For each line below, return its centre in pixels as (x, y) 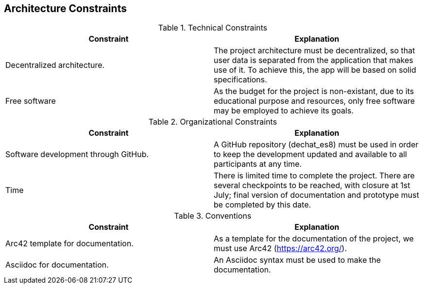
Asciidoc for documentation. (57, 265)
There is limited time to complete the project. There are (314, 176)
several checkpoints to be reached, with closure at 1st (312, 185)
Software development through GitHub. (77, 154)
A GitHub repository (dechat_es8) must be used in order (316, 145)
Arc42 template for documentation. (69, 244)
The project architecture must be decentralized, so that (314, 51)
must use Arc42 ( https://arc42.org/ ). (280, 248)
